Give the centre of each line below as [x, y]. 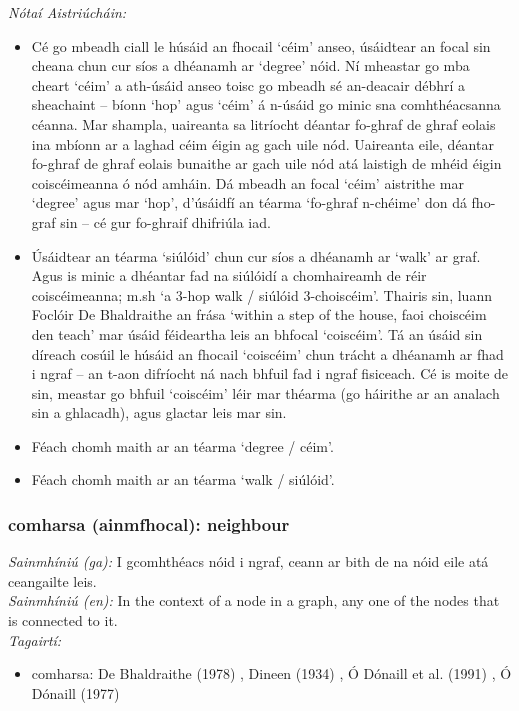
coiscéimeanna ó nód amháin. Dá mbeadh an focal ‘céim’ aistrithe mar [247, 182]
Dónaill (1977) [75, 692]
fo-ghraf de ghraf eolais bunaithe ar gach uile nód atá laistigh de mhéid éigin [266, 163]
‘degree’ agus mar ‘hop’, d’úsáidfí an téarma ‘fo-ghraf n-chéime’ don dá [249, 202]
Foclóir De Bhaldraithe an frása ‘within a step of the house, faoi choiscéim [259, 314]
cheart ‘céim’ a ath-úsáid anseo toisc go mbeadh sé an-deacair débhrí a [248, 84]
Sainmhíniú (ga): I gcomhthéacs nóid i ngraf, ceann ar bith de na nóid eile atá [248, 561]
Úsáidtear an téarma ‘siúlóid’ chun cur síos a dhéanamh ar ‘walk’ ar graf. [256, 255]
